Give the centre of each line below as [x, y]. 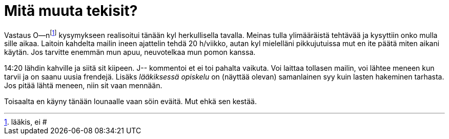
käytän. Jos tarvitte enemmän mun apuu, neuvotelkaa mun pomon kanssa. [130, 52]
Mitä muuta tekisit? [71, 11]
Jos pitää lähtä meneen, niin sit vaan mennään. [83, 86]
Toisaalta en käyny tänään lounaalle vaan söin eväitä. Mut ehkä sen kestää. [130, 102]
